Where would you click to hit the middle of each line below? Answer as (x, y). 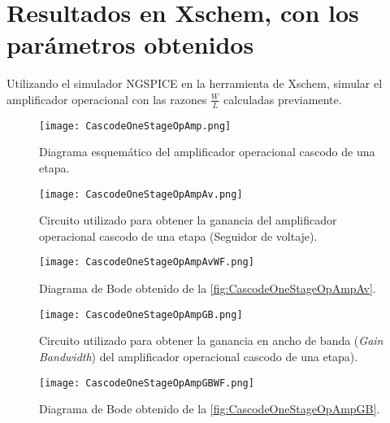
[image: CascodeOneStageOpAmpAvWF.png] (147, 262)
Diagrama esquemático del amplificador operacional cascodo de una (207, 152)
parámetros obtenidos (130, 44)
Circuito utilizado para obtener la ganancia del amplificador (188, 220)
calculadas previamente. (283, 99)
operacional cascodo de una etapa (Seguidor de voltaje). (178, 235)
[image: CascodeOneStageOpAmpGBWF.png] (147, 383)
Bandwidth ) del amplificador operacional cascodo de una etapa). (199, 356)
